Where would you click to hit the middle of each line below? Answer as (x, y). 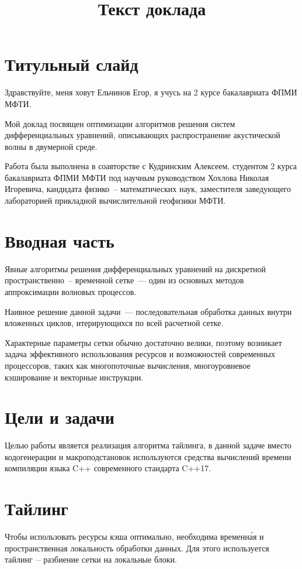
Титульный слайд (72, 64)
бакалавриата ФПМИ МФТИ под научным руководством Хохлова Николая (137, 177)
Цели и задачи (60, 417)
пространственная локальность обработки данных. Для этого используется (137, 548)
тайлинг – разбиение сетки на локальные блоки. (91, 559)
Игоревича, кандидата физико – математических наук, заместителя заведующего (148, 189)
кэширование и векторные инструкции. (74, 377)
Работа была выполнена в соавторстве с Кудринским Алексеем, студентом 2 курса (151, 166)
